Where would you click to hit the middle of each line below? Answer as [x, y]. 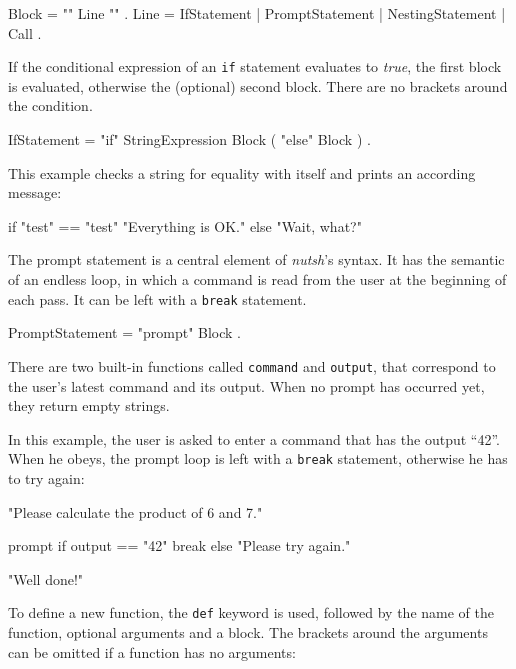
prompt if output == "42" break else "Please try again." [179, 545]
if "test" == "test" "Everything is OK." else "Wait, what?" [185, 225]
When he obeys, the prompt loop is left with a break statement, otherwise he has [258, 458]
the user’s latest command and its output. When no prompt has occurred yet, [246, 385]
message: [35, 192]
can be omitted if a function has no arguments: [152, 651]
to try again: [46, 477]
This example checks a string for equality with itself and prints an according [242, 172]
